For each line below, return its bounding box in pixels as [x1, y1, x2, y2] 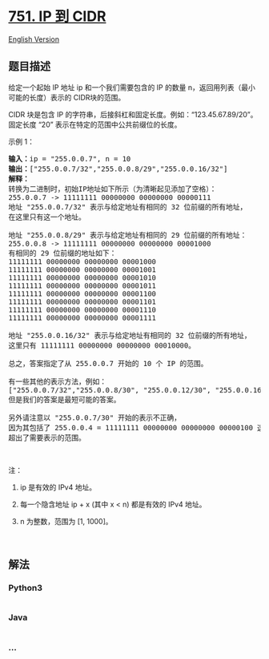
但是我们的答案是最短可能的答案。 [8, 395, 121, 404]
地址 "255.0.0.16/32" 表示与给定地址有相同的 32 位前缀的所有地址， [8, 331, 252, 340]
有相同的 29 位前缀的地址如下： [8, 248, 117, 258]
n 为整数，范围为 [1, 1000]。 [19, 516, 114, 526]
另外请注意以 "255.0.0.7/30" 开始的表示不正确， [8, 413, 182, 422]
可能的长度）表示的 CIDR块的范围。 [8, 92, 126, 102]
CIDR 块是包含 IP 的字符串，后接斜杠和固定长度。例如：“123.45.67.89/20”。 [8, 109, 258, 119]
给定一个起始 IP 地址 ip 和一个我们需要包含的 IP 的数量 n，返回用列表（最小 [8, 82, 256, 92]
